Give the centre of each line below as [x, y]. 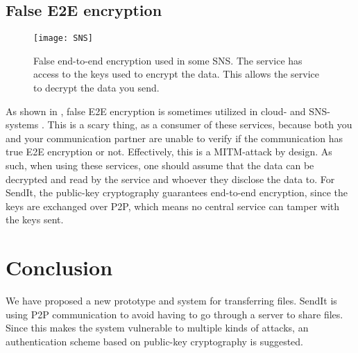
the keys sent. [35, 219]
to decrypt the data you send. [96, 88]
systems [22, 124]
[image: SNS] [63, 38]
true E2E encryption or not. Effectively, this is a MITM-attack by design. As [169, 152]
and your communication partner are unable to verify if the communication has [174, 138]
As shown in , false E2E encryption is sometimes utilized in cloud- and [156, 111]
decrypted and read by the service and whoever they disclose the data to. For [170, 179]
